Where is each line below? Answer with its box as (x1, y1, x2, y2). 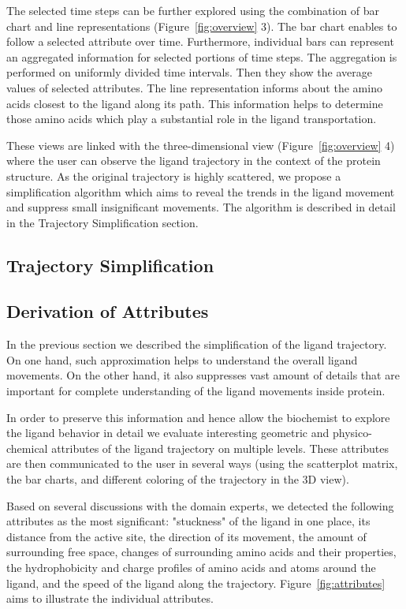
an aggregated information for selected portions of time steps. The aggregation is (6, 48, 397, 65)
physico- (332, 424, 372, 441)
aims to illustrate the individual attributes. (6, 590, 214, 607)
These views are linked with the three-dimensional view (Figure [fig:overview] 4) (6, 136, 395, 153)
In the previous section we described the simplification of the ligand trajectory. (6, 336, 387, 353)
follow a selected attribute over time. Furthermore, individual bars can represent (6, 33, 394, 50)
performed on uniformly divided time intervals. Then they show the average (6, 64, 372, 80)
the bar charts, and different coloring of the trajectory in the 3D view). (6, 471, 349, 488)
